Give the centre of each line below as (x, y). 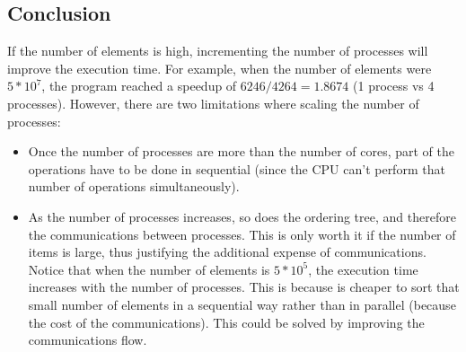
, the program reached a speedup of (139, 86)
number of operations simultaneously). (134, 186)
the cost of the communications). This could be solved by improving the (226, 322)
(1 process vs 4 (394, 86)
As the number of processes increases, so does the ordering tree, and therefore (242, 216)
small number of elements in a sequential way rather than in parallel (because (242, 304)
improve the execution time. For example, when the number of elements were (220, 68)
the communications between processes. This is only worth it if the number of (242, 234)
